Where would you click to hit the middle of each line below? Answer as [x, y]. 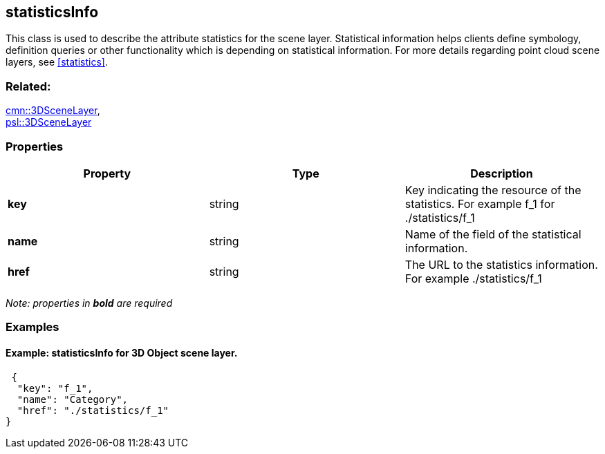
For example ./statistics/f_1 [473, 278]
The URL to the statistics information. [501, 264]
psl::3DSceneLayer [49, 122]
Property [107, 173]
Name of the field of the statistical [493, 234]
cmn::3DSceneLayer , [53, 111]
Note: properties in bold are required [89, 303]
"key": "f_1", [55, 388]
